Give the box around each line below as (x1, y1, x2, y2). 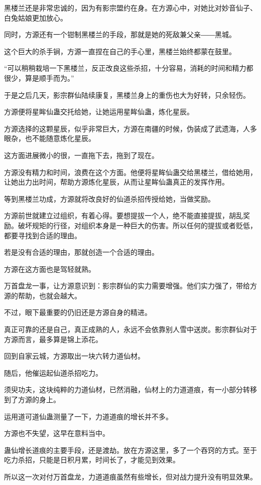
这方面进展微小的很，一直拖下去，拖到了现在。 (4, 149, 159, 160)
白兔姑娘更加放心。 (4, 12, 67, 23)
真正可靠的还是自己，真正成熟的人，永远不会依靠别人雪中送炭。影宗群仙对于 (4, 324, 257, 335)
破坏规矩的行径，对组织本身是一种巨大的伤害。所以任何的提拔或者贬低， (18, 220, 257, 230)
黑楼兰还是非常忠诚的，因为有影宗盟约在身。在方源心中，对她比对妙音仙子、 (4, 3, 257, 13)
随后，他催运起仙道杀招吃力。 (4, 367, 102, 378)
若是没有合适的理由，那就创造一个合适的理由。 (4, 247, 159, 257)
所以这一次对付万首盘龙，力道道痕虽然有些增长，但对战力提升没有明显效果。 (4, 471, 257, 481)
